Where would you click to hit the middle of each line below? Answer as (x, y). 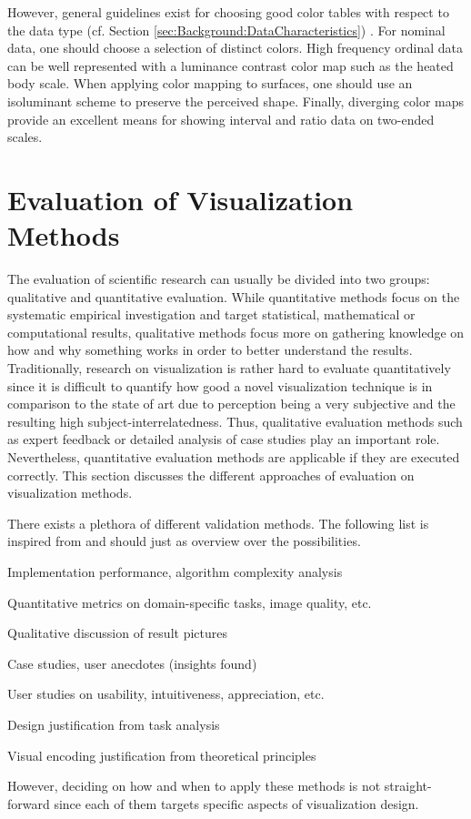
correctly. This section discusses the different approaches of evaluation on (211, 475)
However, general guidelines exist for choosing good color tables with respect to (228, 12)
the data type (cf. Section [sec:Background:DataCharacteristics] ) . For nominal (226, 30)
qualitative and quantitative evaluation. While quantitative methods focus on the (234, 296)
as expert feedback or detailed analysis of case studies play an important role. (224, 439)
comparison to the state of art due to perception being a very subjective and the (231, 404)
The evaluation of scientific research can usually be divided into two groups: (219, 279)
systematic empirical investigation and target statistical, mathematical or (211, 314)
